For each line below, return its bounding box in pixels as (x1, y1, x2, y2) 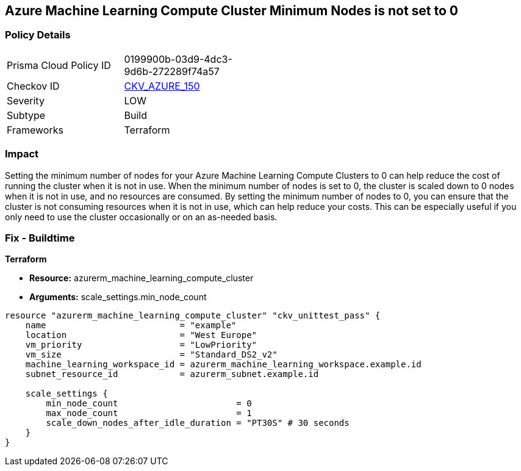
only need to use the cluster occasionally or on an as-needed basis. (5, 211, 278, 222)
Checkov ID (7, 79, 60, 92)
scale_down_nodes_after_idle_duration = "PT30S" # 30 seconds (46, 418, 350, 428)
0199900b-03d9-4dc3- (124, 52, 232, 65)
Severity (7, 94, 45, 107)
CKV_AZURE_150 (124, 79, 200, 92)
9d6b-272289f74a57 (124, 65, 220, 77)
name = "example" (25, 320, 237, 331)
